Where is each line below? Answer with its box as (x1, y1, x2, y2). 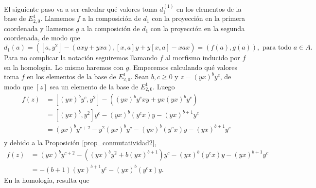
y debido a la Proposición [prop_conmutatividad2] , (4, 137, 157, 147)
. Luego (153, 81, 175, 91)
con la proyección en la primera (152, 13, 245, 23)
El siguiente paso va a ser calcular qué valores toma (4, 3, 158, 14)
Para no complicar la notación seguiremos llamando (4, 52, 158, 63)
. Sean (130, 71, 149, 82)
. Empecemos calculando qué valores (129, 62, 237, 72)
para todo (263, 44, 292, 51)
